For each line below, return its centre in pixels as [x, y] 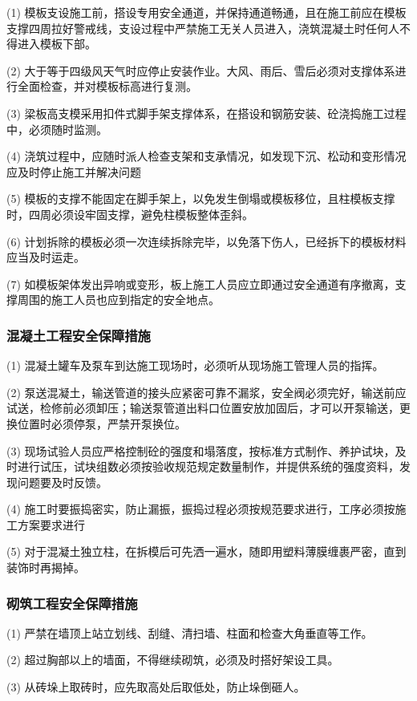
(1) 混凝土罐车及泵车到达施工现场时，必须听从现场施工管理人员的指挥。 [195, 365]
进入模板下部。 [57, 44]
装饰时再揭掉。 [46, 567]
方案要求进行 [51, 524]
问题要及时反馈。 [62, 482]
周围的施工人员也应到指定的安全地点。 [118, 300]
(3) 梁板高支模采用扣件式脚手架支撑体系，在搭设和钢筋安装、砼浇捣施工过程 [206, 113]
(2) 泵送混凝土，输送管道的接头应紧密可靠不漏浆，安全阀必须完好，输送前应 [206, 392]
